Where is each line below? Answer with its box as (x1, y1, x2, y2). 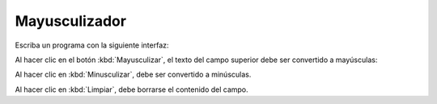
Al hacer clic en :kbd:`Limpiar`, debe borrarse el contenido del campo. (15, 85, 248, 94)
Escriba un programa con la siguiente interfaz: (15, 40, 169, 50)
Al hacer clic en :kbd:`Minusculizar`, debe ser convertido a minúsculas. (15, 69, 252, 80)
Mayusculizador (15, 12, 127, 30)
